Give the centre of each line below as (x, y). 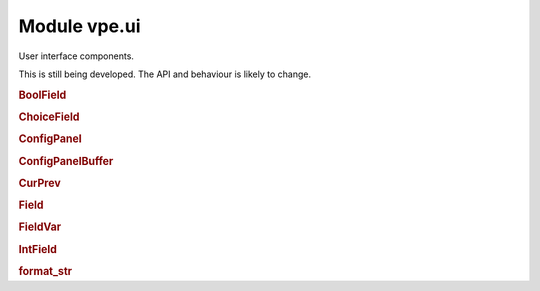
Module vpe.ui (79, 26)
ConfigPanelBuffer (66, 161)
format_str (45, 271)
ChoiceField (49, 117)
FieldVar (40, 227)
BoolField (42, 95)
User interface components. (76, 56)
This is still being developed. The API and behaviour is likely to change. (165, 74)
